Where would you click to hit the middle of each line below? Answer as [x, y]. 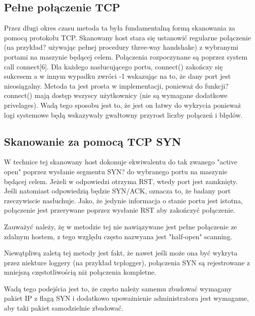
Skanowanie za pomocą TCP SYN [93, 141]
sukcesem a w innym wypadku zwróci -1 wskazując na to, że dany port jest [117, 76]
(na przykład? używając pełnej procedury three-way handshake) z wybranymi [121, 47]
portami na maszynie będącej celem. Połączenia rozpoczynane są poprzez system [126, 56]
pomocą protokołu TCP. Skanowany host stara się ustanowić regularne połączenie [127, 37]
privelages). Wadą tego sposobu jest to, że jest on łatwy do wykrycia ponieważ [123, 105]
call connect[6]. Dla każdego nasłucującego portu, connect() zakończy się [113, 66]
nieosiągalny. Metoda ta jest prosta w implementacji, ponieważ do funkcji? [116, 85]
